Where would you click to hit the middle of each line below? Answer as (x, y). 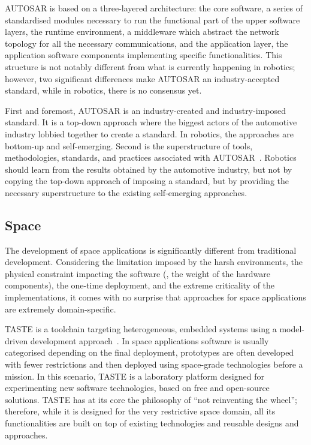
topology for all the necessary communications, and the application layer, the (147, 43)
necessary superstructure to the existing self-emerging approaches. (126, 192)
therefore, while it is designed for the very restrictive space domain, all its (140, 411)
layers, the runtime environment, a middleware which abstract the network (142, 31)
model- (292, 329)
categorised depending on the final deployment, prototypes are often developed (150, 352)
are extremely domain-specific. (61, 309)
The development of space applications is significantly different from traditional (151, 250)
